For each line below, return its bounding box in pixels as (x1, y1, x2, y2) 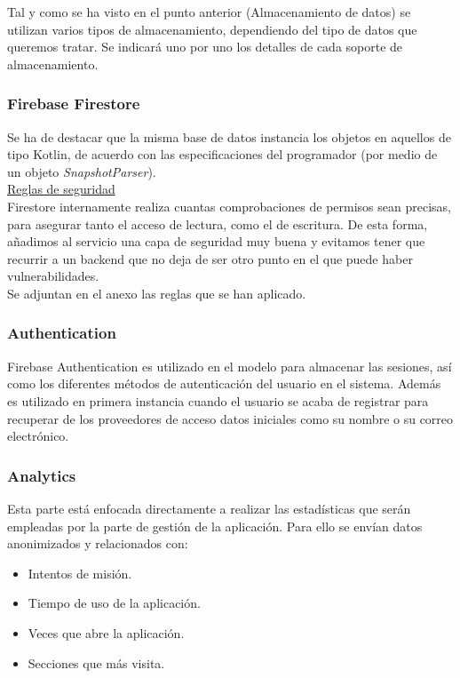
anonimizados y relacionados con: (7, 534, 188, 553)
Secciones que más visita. (28, 653, 165, 672)
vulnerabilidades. (7, 267, 99, 285)
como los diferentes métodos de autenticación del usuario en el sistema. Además (7, 374, 441, 393)
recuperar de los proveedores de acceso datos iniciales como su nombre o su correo (7, 409, 454, 427)
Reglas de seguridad (7, 179, 115, 198)
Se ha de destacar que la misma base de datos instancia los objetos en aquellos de (7, 127, 451, 146)
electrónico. (7, 427, 69, 445)
